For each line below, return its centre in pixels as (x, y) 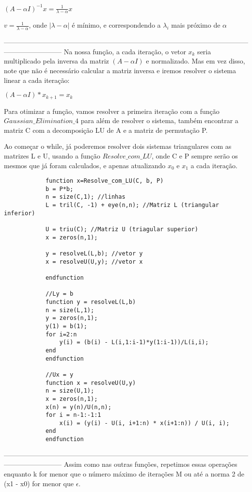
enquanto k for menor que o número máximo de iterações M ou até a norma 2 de (124, 473)
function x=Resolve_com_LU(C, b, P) (104, 181)
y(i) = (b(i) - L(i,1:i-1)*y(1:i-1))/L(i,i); (134, 342)
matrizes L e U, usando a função (52, 155)
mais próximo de (196, 25)
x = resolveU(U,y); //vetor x (94, 262)
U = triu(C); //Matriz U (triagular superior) (122, 230)
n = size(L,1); (70, 310)
